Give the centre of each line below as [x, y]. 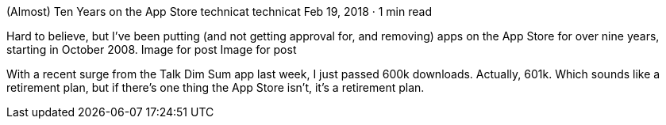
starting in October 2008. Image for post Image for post [152, 49]
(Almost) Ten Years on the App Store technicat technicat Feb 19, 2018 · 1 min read [219, 11]
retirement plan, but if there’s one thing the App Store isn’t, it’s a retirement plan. [216, 87]
